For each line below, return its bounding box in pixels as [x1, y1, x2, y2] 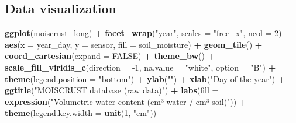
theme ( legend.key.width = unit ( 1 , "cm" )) [5, 107, 157, 119]
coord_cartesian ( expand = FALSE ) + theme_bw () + [5, 50, 215, 62]
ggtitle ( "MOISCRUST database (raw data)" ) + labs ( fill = [5, 84, 219, 96]
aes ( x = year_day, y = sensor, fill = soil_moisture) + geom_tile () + [5, 38, 263, 50]
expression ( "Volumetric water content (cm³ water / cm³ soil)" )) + [5, 95, 247, 107]
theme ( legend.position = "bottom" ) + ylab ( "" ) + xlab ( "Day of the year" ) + [5, 72, 285, 85]
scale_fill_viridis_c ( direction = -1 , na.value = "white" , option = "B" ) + [5, 61, 276, 73]
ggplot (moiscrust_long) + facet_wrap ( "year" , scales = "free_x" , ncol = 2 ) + [5, 27, 292, 39]
